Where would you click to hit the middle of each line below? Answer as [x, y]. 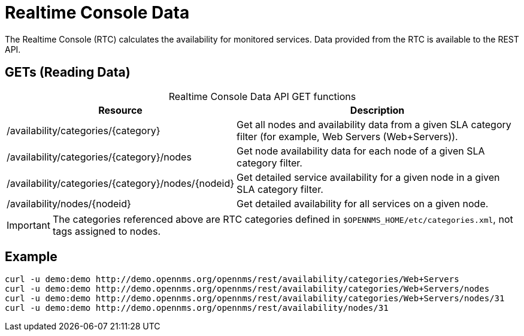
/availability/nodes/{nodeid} [69, 203]
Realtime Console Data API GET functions [262, 96]
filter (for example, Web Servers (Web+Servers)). [347, 136]
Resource [120, 110]
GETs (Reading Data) [68, 72]
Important [28, 225]
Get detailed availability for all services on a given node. [363, 203]
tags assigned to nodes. [107, 231]
